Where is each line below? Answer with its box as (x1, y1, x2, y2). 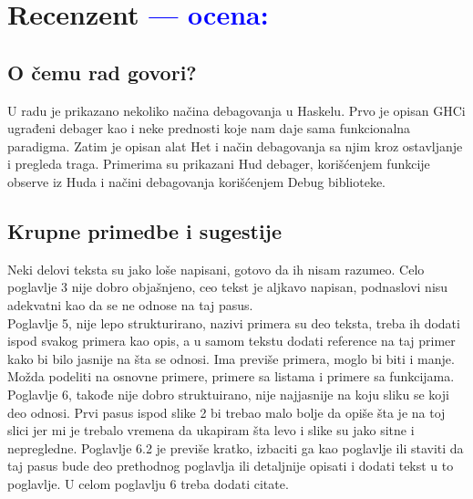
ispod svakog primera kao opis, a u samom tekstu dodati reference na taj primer (7, 331, 456, 350)
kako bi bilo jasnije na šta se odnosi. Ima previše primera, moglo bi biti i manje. (7, 348, 455, 368)
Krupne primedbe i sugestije (7, 216, 283, 244)
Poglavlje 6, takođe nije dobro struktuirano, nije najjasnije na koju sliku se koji (7, 384, 449, 403)
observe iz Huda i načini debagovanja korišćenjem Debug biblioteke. (7, 172, 386, 191)
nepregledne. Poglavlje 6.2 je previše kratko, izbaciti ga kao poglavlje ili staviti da (7, 438, 464, 457)
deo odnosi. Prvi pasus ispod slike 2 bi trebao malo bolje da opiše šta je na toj (7, 402, 446, 421)
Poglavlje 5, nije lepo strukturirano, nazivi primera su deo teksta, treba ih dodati (7, 313, 460, 332)
